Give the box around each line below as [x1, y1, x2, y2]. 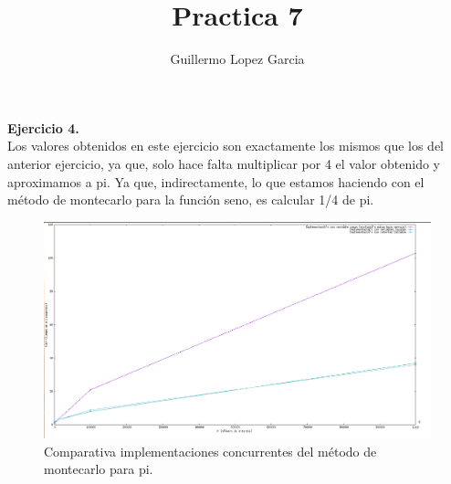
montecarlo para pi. [44, 459, 153, 479]
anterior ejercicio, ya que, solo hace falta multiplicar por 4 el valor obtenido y [7, 153, 440, 173]
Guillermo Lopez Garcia [170, 49, 305, 68]
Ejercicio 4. [7, 118, 79, 137]
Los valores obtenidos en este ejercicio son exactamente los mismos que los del [7, 136, 445, 155]
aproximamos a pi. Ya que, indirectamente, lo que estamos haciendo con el [7, 172, 425, 191]
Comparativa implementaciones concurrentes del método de [44, 441, 377, 460]
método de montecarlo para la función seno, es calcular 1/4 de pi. [7, 190, 374, 209]
